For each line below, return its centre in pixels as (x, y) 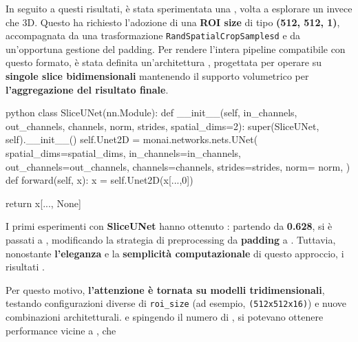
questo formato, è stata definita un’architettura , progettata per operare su (164, 62)
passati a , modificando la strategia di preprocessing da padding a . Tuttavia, (171, 239)
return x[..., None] (43, 203)
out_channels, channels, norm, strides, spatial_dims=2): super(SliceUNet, (162, 126)
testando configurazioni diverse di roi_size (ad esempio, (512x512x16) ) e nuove (176, 303)
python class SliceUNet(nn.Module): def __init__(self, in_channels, (151, 113)
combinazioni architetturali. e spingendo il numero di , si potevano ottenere (165, 317)
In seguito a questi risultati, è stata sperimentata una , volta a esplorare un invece (179, 8)
